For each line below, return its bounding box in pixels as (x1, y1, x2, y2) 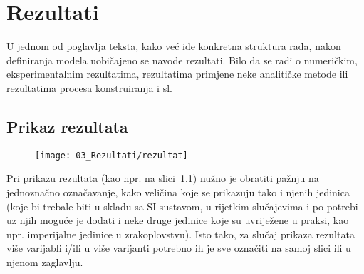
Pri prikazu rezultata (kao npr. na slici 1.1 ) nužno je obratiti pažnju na (6, 171, 319, 186)
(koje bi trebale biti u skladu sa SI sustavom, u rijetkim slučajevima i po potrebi (6, 198, 358, 213)
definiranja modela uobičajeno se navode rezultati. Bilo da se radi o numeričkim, (6, 52, 358, 67)
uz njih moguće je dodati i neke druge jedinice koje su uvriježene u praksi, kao (6, 213, 349, 228)
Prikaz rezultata (6, 115, 128, 137)
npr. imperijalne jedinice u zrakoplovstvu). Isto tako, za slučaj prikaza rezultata (6, 226, 355, 241)
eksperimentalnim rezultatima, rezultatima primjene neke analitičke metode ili (6, 66, 348, 81)
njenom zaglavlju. (6, 254, 83, 269)
